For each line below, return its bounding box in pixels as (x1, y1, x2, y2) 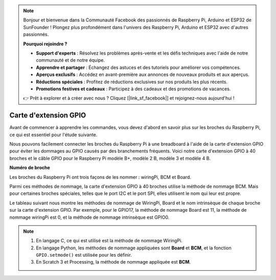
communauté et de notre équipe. (36, 57, 105, 63)
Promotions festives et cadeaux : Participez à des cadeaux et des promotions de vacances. (36, 86, 231, 92)
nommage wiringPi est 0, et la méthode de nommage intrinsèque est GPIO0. (9, 214, 170, 220)
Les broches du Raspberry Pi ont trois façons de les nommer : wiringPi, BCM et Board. (9, 174, 191, 180)
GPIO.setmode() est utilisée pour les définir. (36, 252, 132, 258)
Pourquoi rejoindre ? (23, 41, 67, 47)
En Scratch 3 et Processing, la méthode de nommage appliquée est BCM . (36, 259, 191, 265)
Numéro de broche (9, 165, 51, 171)
